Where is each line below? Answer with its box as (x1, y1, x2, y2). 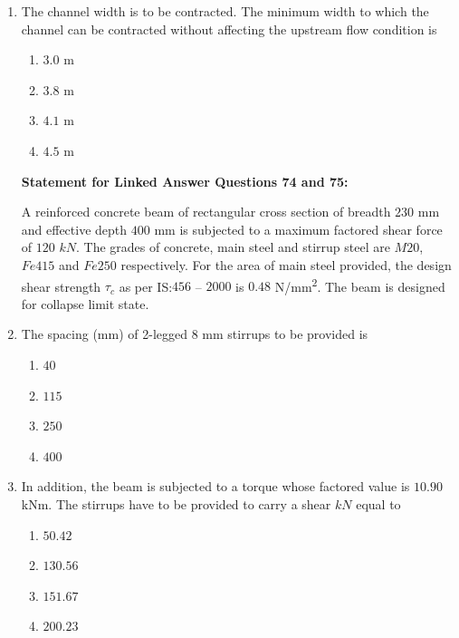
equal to (356, 494, 401, 513)
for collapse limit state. (21, 294, 149, 313)
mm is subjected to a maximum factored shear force (154, 219, 443, 238)
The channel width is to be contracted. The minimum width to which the (21, 2, 429, 20)
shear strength (21, 276, 101, 295)
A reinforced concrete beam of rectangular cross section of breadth (21, 202, 391, 221)
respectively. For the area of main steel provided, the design (120, 255, 452, 274)
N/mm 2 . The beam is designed (274, 274, 445, 295)
